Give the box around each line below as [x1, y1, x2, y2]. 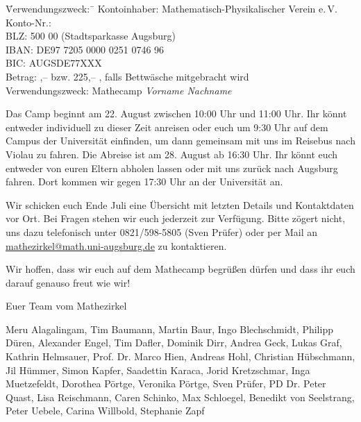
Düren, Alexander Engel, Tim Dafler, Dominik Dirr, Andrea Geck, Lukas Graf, [6, 335, 342, 350]
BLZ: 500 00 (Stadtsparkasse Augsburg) [6, 28, 176, 43]
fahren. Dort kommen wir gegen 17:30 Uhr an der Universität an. [6, 174, 283, 189]
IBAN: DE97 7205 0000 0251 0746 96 [6, 42, 165, 56]
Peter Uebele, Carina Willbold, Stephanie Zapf [6, 403, 205, 418]
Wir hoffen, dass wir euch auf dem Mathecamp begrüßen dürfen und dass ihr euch [6, 262, 355, 276]
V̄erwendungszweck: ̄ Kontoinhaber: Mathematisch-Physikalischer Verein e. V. [6, 1, 337, 15]
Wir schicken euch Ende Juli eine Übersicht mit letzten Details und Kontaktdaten [6, 197, 354, 212]
